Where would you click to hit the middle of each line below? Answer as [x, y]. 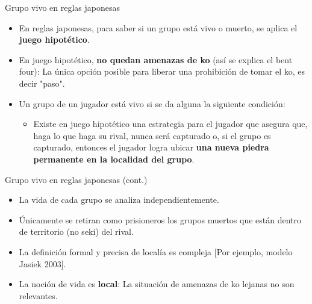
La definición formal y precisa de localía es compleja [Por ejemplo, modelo [156, 251]
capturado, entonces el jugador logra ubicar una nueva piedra [151, 147]
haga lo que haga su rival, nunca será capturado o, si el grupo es [152, 135]
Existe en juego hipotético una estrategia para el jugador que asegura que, [170, 124]
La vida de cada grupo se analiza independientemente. [119, 200]
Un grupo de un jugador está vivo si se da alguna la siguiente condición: [152, 103]
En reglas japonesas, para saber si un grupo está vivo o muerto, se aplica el [158, 27]
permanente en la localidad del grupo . [114, 159]
